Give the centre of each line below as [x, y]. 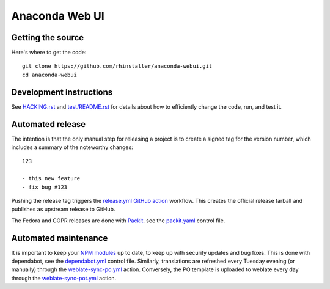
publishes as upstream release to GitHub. [63, 209]
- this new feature [51, 178]
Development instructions [62, 92]
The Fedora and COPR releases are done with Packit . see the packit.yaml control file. [118, 221]
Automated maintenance [60, 238]
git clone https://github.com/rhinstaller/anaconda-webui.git [117, 66]
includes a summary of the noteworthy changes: [72, 147]
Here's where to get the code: [49, 53]
